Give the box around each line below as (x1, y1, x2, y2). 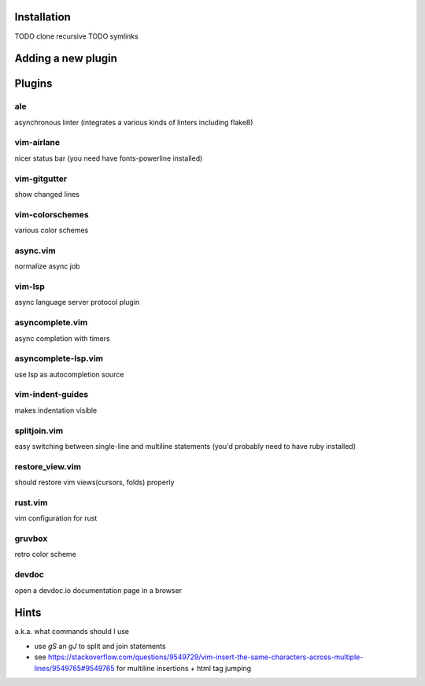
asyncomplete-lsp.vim (14, 353, 104, 364)
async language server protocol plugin (14, 298, 140, 307)
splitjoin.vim (14, 425, 64, 436)
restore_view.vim (14, 461, 82, 472)
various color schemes (14, 225, 89, 235)
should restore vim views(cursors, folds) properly (14, 477, 175, 488)
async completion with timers (14, 333, 110, 343)
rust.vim (14, 497, 48, 508)
